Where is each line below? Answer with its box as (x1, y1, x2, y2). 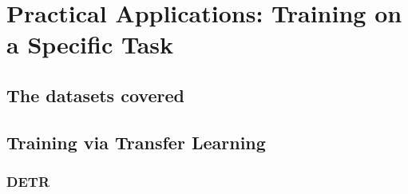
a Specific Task (6, 28, 174, 61)
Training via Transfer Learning (6, 129, 266, 154)
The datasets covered (6, 82, 184, 107)
